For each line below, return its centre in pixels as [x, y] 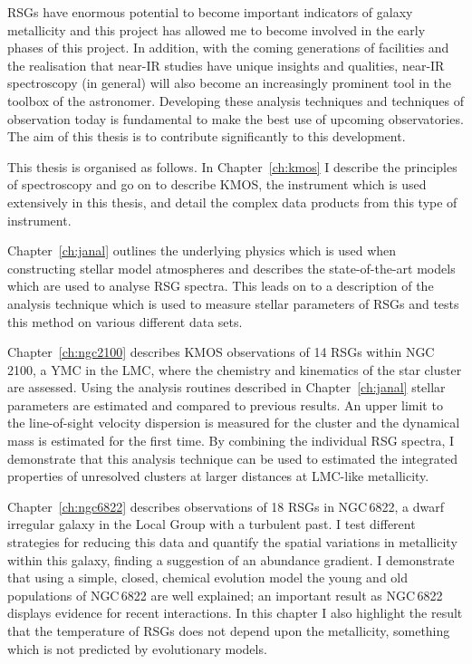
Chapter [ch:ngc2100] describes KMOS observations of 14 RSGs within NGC [221, 352]
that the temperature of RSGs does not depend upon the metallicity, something [229, 630]
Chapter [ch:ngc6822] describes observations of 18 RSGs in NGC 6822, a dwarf [226, 506]
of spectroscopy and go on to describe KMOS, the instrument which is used [217, 184]
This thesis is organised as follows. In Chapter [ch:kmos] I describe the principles [232, 166]
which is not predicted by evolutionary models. [137, 648]
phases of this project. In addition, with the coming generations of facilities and [228, 48]
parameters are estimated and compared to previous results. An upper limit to [225, 404]
